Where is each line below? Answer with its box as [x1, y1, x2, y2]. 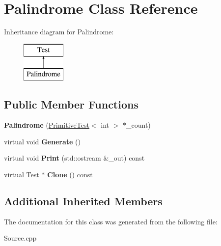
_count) [126, 120, 151, 130]
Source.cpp [4, 233, 37, 243]
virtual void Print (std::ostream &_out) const [4, 153, 145, 163]
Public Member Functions [4, 97, 138, 112]
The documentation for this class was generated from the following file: [4, 216, 218, 226]
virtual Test [4, 169, 39, 179]
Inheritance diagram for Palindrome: [4, 27, 114, 37]
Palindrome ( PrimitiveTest [4, 120, 89, 130]
